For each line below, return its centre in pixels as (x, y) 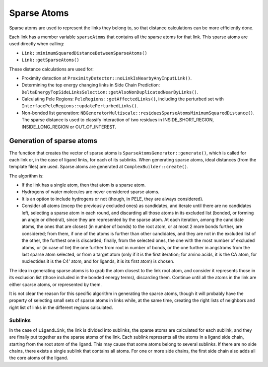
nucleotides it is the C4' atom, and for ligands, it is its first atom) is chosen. (98, 261)
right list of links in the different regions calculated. (61, 307)
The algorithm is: (27, 176)
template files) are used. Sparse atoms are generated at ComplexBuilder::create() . (99, 167)
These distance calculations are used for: (51, 69)
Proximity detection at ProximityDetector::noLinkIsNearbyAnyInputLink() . (107, 78)
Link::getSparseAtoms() (50, 60)
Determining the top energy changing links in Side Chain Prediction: (91, 85)
